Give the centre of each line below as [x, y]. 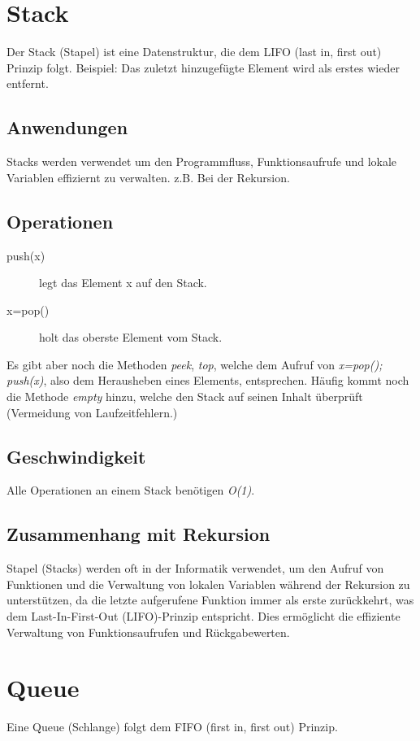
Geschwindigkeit [76, 456]
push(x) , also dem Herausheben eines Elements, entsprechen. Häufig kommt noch [208, 380]
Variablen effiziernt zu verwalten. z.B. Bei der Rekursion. [148, 177]
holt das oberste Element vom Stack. [131, 337]
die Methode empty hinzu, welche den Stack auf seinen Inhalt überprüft [185, 397]
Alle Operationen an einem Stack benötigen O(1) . [131, 490]
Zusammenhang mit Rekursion [139, 534]
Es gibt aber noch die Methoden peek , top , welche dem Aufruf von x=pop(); [195, 364]
